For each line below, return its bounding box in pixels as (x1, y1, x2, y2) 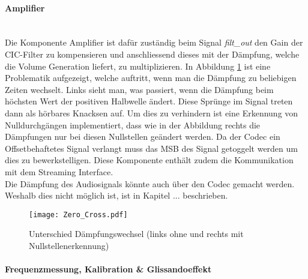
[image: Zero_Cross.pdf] (29, 210, 128, 219)
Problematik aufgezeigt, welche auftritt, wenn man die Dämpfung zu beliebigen (5, 71, 297, 84)
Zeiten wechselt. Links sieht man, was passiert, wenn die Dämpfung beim (5, 83, 274, 95)
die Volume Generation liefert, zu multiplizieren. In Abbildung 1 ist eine (5, 59, 271, 72)
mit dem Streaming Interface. (5, 165, 113, 178)
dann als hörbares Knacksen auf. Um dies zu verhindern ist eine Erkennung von (5, 106, 298, 119)
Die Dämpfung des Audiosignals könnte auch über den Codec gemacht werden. (5, 177, 295, 190)
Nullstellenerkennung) (29, 239, 109, 251)
